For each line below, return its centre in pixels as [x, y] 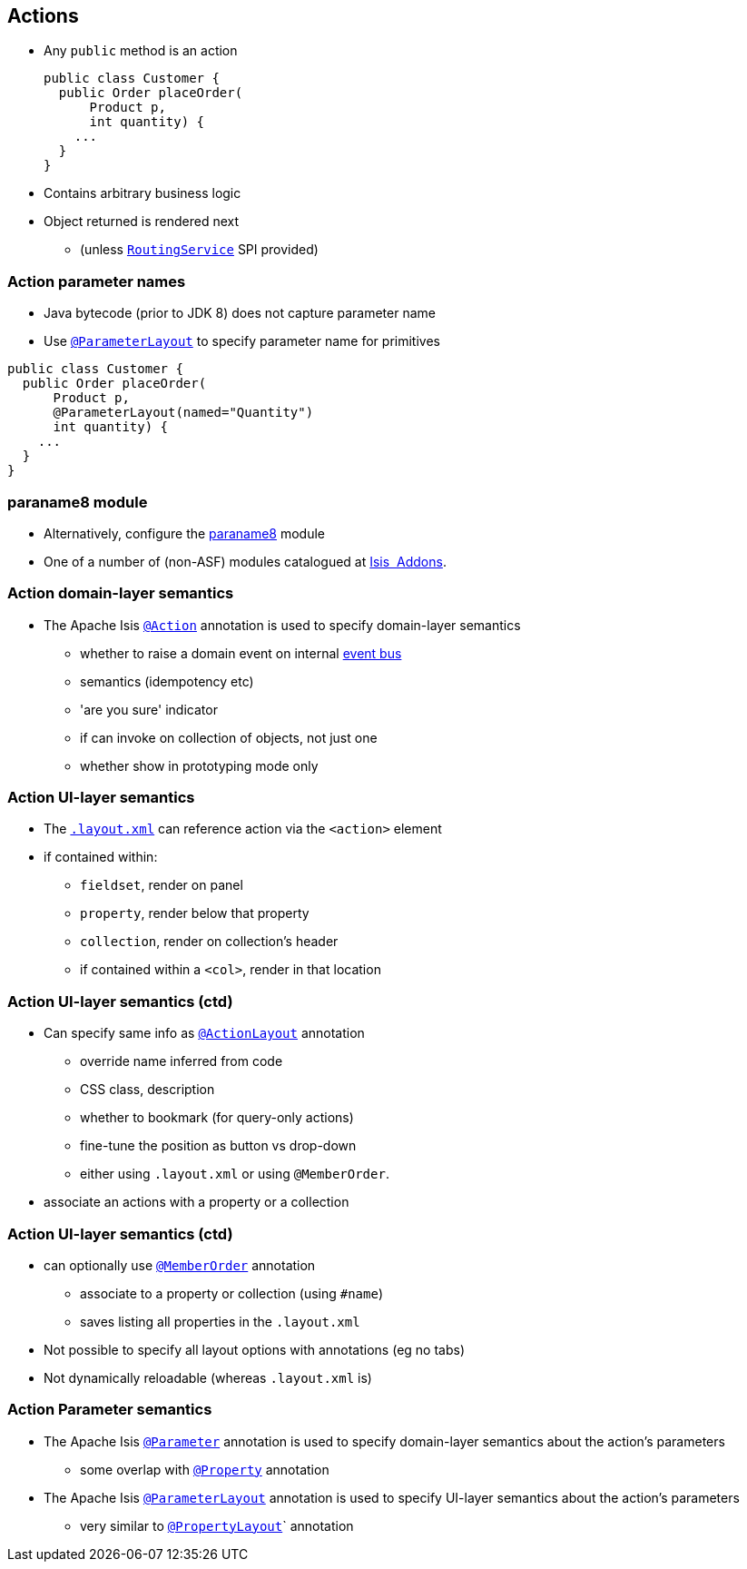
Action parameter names [97, 281]
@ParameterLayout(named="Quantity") [183, 413]
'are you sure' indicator [149, 709]
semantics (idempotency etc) [167, 681]
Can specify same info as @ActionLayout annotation [204, 1033]
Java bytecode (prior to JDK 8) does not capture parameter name [240, 313]
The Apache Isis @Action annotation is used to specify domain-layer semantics [282, 625]
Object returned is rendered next [142, 222]
